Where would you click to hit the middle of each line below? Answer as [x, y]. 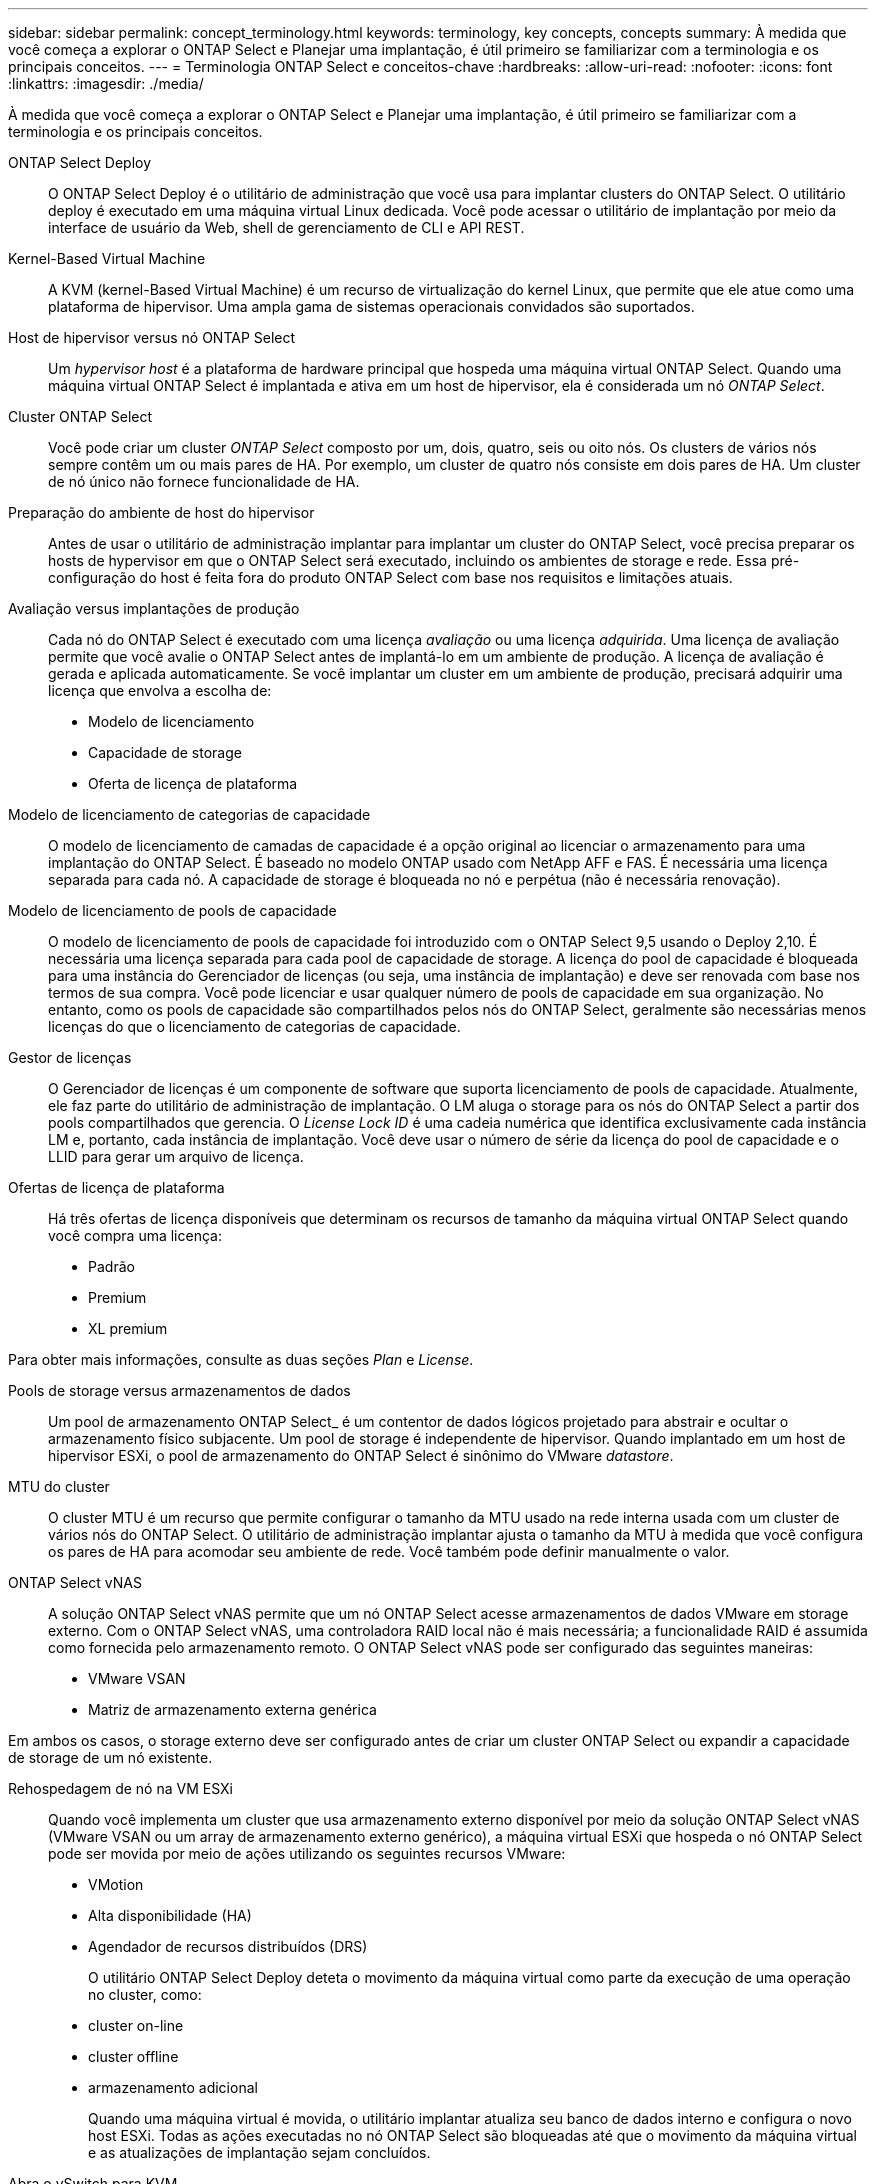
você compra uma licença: [135, 1235]
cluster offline [133, 2056]
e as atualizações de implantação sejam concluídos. [259, 2152]
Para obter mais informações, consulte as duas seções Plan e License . [241, 1359]
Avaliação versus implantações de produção [154, 608]
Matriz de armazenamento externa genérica [232, 1709]
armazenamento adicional [173, 2087]
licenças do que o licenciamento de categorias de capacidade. [254, 1026]
